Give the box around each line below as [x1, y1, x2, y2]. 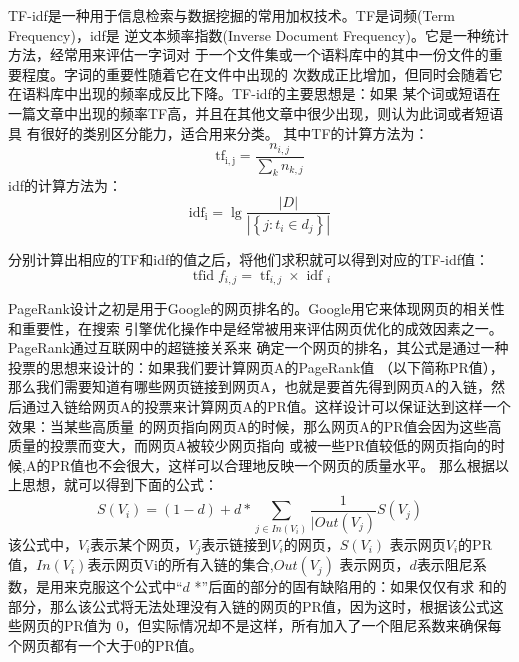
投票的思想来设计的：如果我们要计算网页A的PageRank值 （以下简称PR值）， [8, 356, 504, 377]
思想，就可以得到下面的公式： [21, 474, 218, 495]
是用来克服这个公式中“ [35, 576, 183, 597]
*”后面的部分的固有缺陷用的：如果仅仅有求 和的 [194, 576, 507, 597]
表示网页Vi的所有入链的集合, [87, 554, 274, 575]
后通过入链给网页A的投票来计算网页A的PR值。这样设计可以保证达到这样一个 [8, 395, 511, 416]
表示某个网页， [90, 533, 189, 554]
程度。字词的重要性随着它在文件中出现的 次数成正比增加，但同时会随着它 [21, 63, 503, 84]
